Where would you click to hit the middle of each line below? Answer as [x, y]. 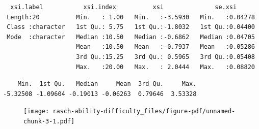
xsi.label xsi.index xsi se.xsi [124, 7]
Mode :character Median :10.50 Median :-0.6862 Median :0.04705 [131, 37]
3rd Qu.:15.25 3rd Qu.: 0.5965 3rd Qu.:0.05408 [165, 57]
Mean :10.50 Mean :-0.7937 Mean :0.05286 [165, 47]
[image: [36, 111]
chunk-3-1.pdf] [49, 121]
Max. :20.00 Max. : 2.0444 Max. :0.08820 [165, 67]
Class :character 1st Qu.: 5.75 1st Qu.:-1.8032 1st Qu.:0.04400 [131, 27]
